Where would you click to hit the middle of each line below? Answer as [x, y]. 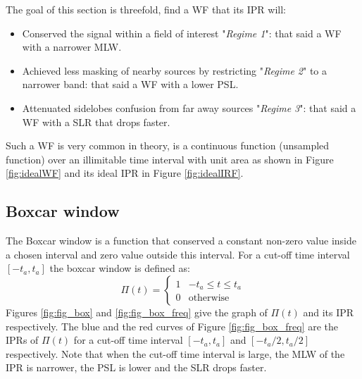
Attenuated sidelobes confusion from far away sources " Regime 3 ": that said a [189, 107]
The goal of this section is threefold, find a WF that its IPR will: [146, 9]
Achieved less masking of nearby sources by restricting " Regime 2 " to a [175, 70]
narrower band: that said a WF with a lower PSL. [130, 84]
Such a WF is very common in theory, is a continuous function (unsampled [168, 145]
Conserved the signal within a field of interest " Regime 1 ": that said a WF [182, 33]
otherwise [209, 298]
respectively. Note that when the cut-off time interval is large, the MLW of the [175, 353]
